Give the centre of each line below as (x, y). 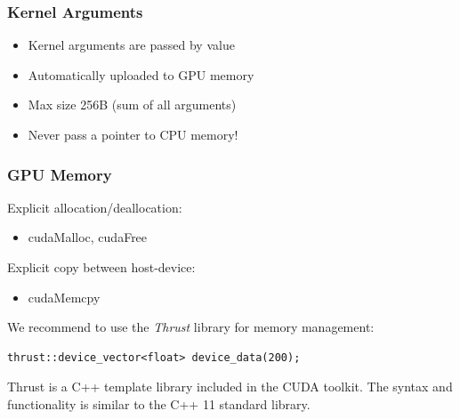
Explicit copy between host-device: (101, 267)
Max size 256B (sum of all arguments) (132, 105)
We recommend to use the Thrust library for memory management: (191, 327)
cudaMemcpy (64, 297)
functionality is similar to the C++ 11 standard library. (159, 403)
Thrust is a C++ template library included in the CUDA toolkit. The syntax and (230, 387)
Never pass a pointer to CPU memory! (133, 134)
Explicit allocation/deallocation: (95, 207)
